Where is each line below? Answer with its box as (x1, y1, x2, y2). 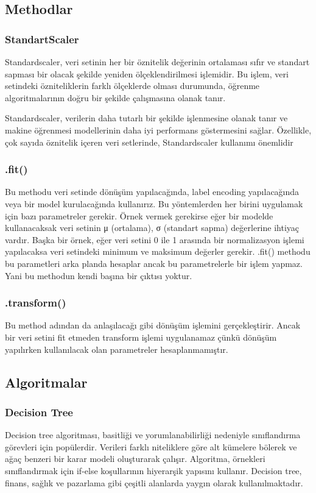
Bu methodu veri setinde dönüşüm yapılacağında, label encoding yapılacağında (5, 185, 300, 198)
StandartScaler (5, 31, 79, 46)
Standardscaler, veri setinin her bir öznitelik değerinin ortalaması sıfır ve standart (5, 55, 310, 68)
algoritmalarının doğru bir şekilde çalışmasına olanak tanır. (5, 91, 226, 104)
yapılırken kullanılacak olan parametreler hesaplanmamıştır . (5, 342, 228, 355)
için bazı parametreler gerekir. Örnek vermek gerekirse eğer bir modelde (5, 209, 273, 222)
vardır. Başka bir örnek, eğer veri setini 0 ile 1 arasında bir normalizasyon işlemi (5, 233, 304, 246)
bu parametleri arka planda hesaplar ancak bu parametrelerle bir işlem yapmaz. (5, 257, 303, 269)
